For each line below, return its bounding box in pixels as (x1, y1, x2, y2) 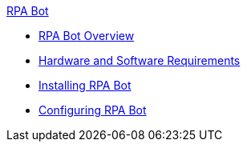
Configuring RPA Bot (38, 103, 147, 117)
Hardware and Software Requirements (38, 54, 241, 67)
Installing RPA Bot (38, 78, 132, 92)
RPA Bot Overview (38, 29, 135, 42)
